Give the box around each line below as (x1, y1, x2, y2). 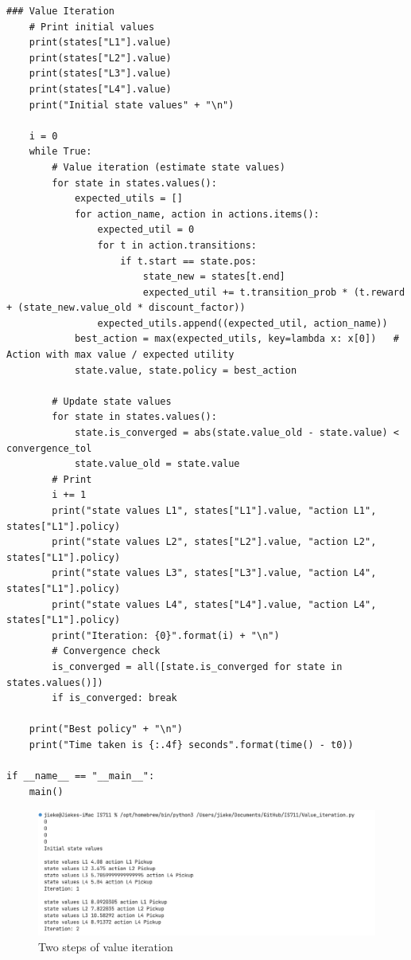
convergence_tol (6, 442, 92, 454)
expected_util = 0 (97, 224, 195, 236)
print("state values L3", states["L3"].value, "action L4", (52, 567, 377, 579)
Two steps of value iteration (38, 938, 173, 954)
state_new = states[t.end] (142, 271, 285, 283)
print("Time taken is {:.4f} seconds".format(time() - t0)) (29, 739, 354, 750)
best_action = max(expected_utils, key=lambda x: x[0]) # (74, 333, 399, 345)
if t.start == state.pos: (120, 255, 257, 267)
